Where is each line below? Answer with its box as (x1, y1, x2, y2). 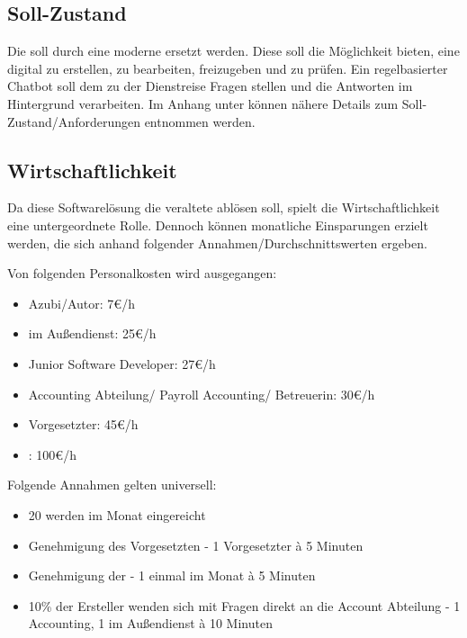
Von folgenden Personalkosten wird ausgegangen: (7, 264, 277, 283)
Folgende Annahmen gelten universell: (7, 475, 217, 494)
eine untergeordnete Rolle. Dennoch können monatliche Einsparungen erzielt (7, 215, 428, 234)
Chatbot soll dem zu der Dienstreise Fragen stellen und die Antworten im (7, 76, 413, 95)
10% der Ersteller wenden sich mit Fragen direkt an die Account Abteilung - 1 (28, 596, 461, 615)
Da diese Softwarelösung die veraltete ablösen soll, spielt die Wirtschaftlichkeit (7, 198, 440, 217)
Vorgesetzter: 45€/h (28, 415, 139, 434)
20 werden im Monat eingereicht (28, 505, 206, 524)
